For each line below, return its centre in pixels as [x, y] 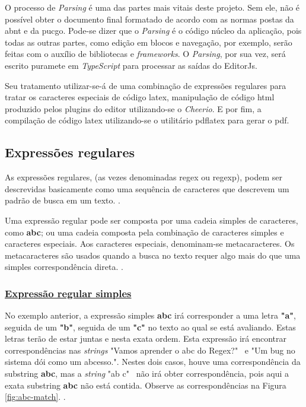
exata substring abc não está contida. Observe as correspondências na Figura [146, 385]
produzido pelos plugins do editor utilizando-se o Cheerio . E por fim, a [133, 108]
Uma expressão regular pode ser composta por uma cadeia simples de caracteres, [152, 220]
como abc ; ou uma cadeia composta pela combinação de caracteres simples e [144, 232]
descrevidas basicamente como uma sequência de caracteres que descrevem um [147, 188]
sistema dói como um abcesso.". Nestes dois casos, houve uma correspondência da [153, 362]
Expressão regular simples [68, 293]
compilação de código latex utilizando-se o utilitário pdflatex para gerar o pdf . [147, 120]
